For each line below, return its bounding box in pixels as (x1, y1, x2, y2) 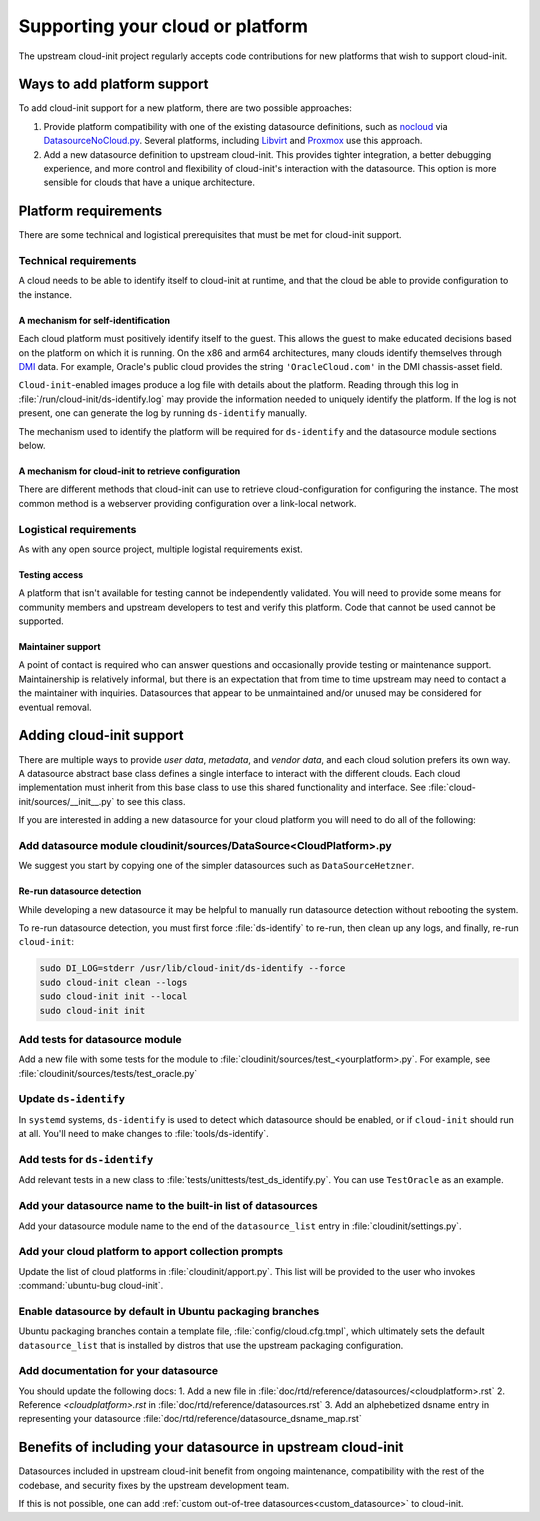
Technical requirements (18, 254, 137, 268)
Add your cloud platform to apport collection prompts (18, 1245, 284, 1259)
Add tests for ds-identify (18, 1152, 154, 1166)
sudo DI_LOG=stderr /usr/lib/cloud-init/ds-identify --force (39, 963, 346, 974)
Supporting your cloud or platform (18, 15, 309, 37)
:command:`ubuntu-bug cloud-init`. (18, 1280, 164, 1292)
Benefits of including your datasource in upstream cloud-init (18, 1439, 404, 1456)
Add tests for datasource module (18, 1032, 182, 1046)
